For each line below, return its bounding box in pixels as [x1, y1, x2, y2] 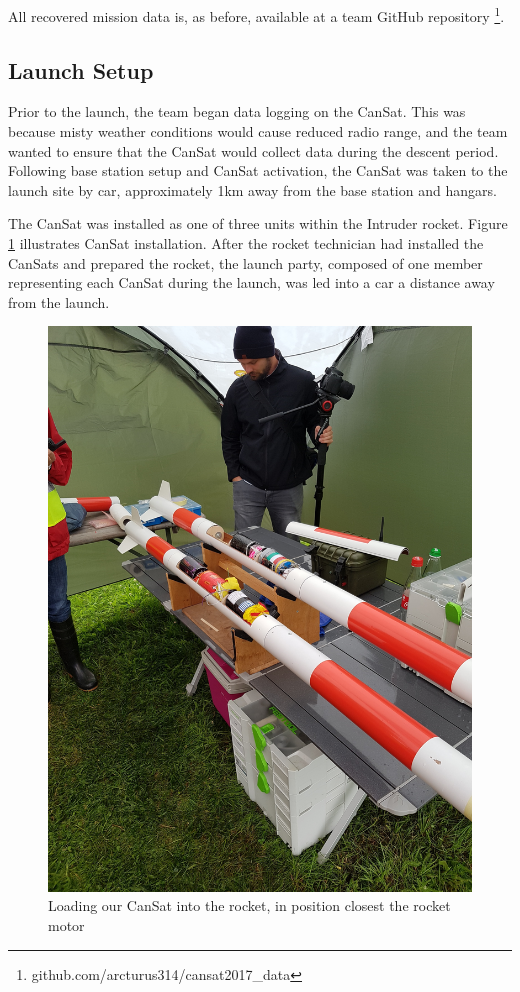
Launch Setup [8, 54, 154, 85]
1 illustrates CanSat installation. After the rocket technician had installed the [8, 233, 484, 254]
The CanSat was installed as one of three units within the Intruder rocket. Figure [8, 213, 508, 234]
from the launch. [8, 291, 110, 312]
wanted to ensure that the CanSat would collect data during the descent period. [8, 140, 499, 161]
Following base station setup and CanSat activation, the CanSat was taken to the [8, 160, 508, 181]
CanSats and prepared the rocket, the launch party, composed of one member [8, 252, 483, 273]
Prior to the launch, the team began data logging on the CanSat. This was [8, 101, 466, 122]
